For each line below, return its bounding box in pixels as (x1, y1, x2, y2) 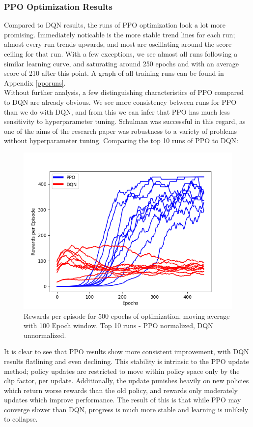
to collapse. (4, 414, 38, 424)
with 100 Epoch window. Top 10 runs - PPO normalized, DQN (24, 320, 213, 331)
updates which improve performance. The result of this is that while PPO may (4, 395, 241, 405)
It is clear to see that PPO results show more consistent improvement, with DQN (4, 346, 249, 357)
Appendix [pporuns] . (4, 77, 66, 88)
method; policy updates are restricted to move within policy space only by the (4, 366, 240, 376)
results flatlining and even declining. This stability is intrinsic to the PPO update (4, 356, 249, 366)
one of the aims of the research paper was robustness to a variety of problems (4, 125, 237, 136)
